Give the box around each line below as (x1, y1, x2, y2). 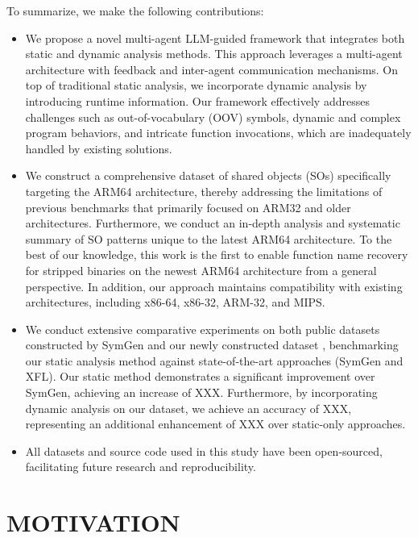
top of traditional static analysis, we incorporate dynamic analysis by (25, 77, 367, 94)
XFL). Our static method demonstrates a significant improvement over (25, 368, 375, 385)
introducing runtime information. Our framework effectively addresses (25, 92, 370, 109)
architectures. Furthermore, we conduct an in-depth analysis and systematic (25, 215, 400, 231)
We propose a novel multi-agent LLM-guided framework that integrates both (25, 29, 405, 46)
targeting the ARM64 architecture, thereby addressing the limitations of (25, 182, 383, 199)
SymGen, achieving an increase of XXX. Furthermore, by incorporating (25, 384, 378, 401)
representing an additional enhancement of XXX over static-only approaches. (25, 415, 406, 432)
